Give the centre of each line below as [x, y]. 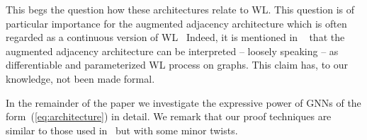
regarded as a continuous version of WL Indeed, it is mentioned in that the [175, 37]
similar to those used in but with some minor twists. [122, 130]
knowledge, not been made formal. [80, 78]
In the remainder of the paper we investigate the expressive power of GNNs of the [183, 102]
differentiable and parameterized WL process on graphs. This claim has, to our [177, 65]
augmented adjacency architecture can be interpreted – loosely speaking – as [172, 51]
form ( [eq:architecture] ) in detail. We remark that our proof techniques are [169, 116]
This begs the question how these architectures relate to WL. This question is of [180, 9]
